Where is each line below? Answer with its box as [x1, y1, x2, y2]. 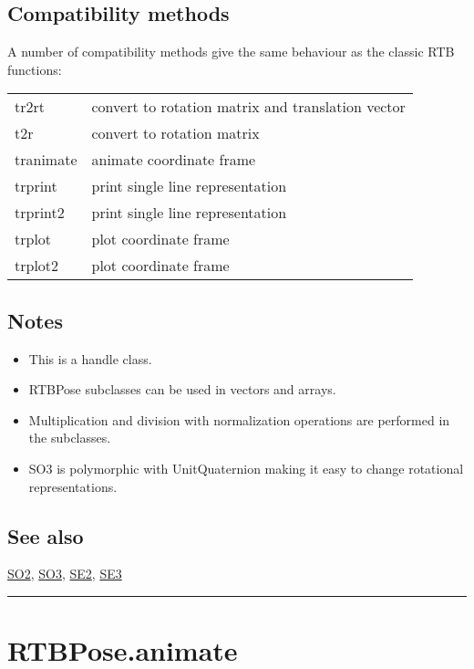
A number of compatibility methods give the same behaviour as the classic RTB [7, 42, 455, 61]
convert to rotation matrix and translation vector [91, 96, 406, 118]
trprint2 [15, 202, 65, 224]
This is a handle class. [28, 349, 152, 368]
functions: [7, 59, 62, 78]
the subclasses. [28, 428, 111, 447]
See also [7, 521, 84, 549]
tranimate [15, 149, 77, 171]
